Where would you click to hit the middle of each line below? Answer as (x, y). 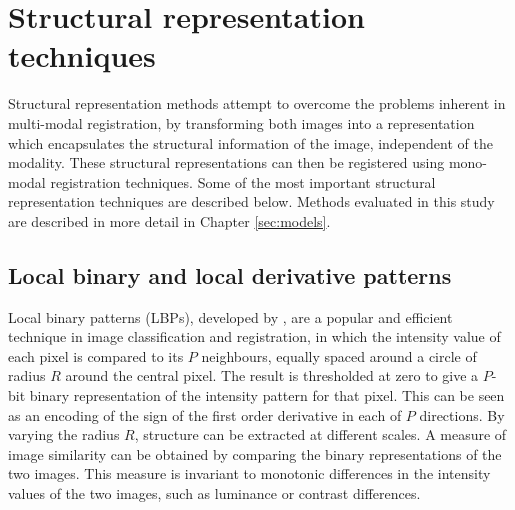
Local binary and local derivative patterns (230, 274)
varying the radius (64, 434)
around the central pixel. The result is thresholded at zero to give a (272, 375)
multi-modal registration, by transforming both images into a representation (241, 122)
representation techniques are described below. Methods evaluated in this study (251, 201)
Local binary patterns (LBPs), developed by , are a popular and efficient (230, 316)
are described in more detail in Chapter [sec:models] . (169, 220)
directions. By (462, 414)
